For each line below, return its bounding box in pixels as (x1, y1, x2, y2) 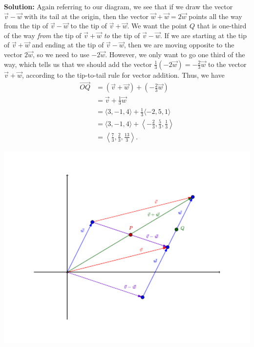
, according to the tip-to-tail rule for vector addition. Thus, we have (21, 69, 225, 80)
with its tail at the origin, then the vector (24, 11, 149, 21)
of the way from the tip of (4, 30, 82, 40)
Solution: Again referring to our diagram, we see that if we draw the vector (4, 1, 233, 11)
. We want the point (127, 21, 188, 31)
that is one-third (197, 21, 247, 31)
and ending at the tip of (32, 40, 104, 50)
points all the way (189, 11, 242, 21)
